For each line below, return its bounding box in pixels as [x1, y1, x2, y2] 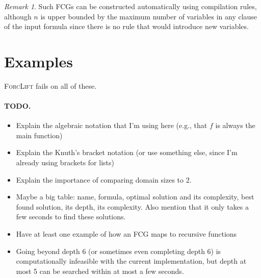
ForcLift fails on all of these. [4, 80, 97, 91]
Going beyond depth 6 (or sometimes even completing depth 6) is [16, 245, 221, 256]
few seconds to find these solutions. [16, 211, 126, 222]
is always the [215, 120, 255, 131]
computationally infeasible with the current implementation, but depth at [16, 256, 247, 266]
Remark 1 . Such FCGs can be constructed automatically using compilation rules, [4, 1, 257, 11]
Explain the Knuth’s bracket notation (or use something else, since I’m [16, 147, 238, 158]
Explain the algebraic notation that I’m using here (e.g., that [16, 120, 207, 131]
